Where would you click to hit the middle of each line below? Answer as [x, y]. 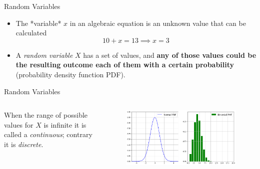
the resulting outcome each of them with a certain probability [125, 65]
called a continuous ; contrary [48, 134]
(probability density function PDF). [70, 74]
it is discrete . [24, 144]
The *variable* [38, 23]
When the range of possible [46, 115]
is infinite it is [65, 124]
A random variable [44, 55]
